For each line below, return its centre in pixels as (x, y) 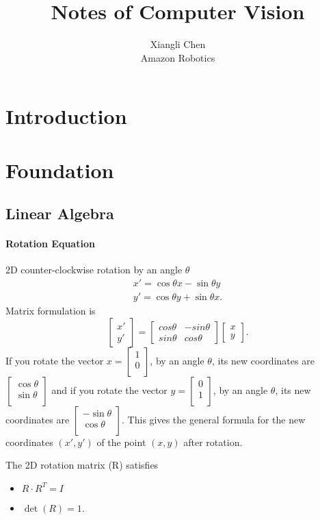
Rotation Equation (50, 244)
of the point (121, 442)
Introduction (66, 116)
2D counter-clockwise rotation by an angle (94, 270)
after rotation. (213, 442)
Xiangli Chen (178, 44)
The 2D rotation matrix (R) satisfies (82, 465)
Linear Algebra (60, 213)
